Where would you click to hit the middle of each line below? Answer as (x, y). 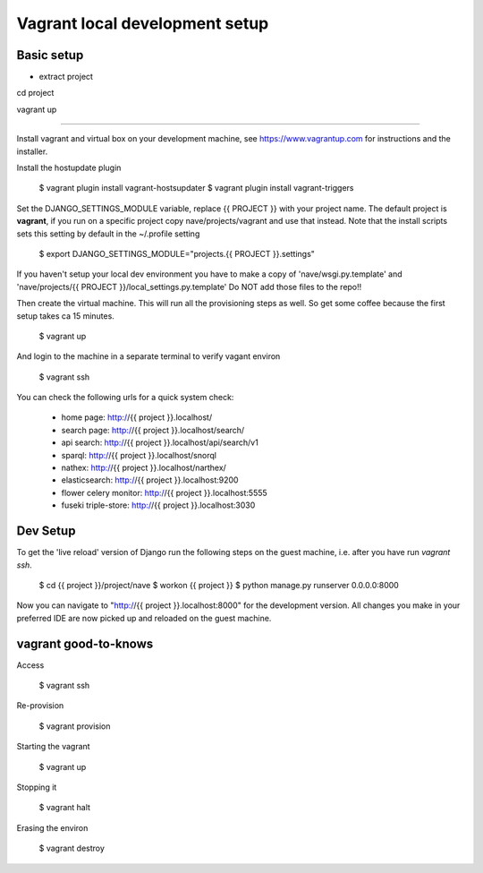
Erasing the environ (52, 827)
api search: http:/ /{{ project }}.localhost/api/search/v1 (160, 442)
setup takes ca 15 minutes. (66, 316)
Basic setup (50, 55)
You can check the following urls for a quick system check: (125, 398)
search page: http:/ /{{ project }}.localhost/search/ (153, 430)
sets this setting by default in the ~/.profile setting (108, 234)
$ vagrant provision (75, 726)
